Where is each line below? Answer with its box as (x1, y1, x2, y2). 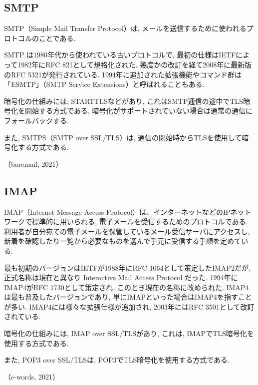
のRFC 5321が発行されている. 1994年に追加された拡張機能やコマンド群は (4, 69, 242, 79)
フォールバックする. (4, 115, 69, 125)
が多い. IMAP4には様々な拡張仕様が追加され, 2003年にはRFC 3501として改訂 (4, 301, 255, 312)
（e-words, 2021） (4, 371, 59, 382)
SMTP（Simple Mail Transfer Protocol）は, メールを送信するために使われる (4, 23, 247, 33)
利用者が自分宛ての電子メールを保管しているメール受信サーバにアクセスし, (4, 226, 250, 236)
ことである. (38, 32, 76, 43)
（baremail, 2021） (4, 158, 63, 169)
